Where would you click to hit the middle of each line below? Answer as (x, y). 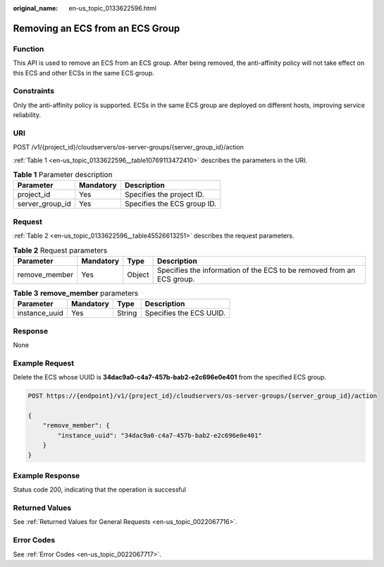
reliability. (27, 115)
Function (29, 49)
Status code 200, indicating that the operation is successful (100, 489)
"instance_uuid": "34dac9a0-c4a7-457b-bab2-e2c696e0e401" (160, 435)
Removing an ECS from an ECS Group (97, 28)
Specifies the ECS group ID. (171, 204)
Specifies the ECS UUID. (185, 313)
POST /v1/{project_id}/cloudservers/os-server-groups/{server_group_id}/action (129, 147)
